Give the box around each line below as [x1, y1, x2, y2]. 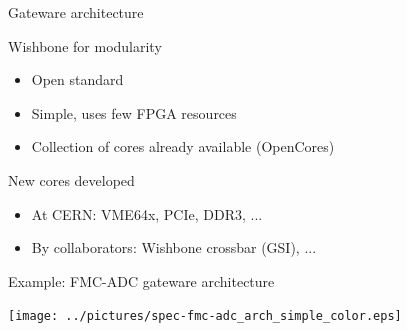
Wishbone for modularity [8, 35, 162, 56]
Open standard [31, 69, 124, 90]
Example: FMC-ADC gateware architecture [8, 270, 275, 291]
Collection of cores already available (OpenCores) [31, 136, 335, 157]
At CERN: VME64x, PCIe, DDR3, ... [31, 203, 263, 224]
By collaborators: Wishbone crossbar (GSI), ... [31, 237, 317, 258]
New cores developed [8, 169, 135, 190]
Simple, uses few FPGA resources [31, 102, 237, 123]
